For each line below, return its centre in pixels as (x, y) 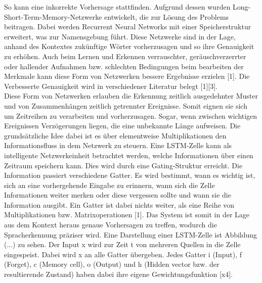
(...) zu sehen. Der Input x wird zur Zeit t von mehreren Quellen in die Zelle (122, 244)
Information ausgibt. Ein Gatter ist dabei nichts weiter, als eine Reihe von (119, 204)
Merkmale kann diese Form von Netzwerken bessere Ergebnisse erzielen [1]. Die (127, 76)
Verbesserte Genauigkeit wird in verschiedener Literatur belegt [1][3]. (111, 86)
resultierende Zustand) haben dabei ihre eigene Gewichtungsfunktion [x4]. (119, 274)
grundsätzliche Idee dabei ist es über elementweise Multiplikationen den (115, 135)
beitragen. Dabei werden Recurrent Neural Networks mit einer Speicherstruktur (128, 27)
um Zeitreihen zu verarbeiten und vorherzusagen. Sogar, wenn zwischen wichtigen (131, 115)
